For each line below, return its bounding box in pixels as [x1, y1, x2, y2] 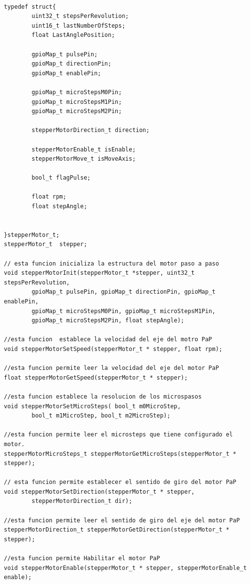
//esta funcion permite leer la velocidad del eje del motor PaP [4, 365, 219, 372]
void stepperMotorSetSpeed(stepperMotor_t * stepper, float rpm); [4, 345, 223, 352]
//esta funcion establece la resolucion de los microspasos [4, 393, 202, 400]
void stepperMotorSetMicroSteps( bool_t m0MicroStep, [4, 402, 181, 410]
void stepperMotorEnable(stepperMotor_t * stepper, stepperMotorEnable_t [4, 564, 247, 571]
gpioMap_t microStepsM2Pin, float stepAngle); [31, 317, 185, 324]
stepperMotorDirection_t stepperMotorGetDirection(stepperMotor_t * [4, 526, 230, 534]
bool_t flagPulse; [31, 174, 91, 182]
